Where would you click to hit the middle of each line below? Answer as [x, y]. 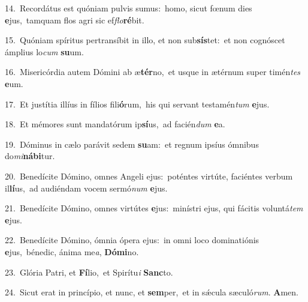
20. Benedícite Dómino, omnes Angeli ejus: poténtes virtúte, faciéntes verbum [149, 176]
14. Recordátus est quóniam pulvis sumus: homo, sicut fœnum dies [129, 8]
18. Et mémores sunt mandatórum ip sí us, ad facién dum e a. [115, 124]
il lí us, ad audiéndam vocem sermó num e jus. [86, 188]
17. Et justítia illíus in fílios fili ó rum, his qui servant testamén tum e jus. [137, 104]
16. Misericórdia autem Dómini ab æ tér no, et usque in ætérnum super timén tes [153, 72]
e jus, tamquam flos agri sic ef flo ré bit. [75, 20]
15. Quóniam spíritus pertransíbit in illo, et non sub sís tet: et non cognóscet [145, 40]
